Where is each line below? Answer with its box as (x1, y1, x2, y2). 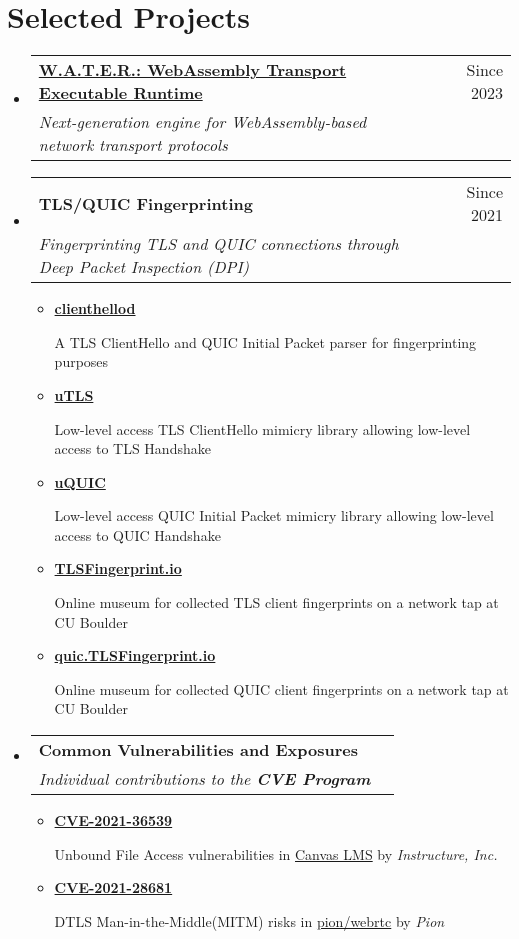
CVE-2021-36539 (54, 810, 173, 831)
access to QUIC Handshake (54, 524, 221, 545)
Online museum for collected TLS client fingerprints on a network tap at (54, 592, 499, 613)
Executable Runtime (38, 81, 203, 105)
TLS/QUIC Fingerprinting (38, 191, 253, 215)
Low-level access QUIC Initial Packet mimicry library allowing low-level (54, 505, 494, 526)
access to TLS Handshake (54, 438, 211, 459)
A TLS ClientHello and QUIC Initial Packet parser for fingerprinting (54, 331, 477, 352)
